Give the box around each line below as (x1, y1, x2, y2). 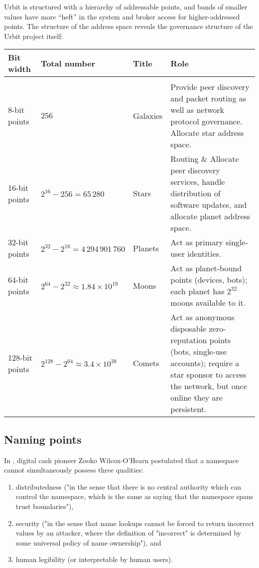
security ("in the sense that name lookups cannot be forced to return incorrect (15, 518, 255, 528)
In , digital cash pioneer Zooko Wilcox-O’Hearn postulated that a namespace (4, 455, 239, 465)
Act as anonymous (170, 311, 235, 323)
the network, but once (170, 380, 247, 392)
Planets (133, 242, 159, 254)
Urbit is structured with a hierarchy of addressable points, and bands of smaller (4, 1, 248, 11)
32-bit (8, 236, 28, 248)
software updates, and (170, 199, 247, 211)
